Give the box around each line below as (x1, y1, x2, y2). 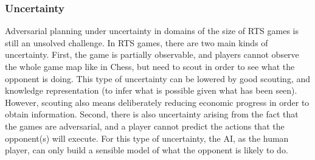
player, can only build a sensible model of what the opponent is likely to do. (5, 144, 288, 156)
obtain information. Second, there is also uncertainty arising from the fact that (5, 108, 299, 120)
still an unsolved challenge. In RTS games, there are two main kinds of (5, 36, 268, 49)
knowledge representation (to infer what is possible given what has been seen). (5, 84, 297, 97)
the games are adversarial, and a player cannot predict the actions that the (5, 119, 285, 132)
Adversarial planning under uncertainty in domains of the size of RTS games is (5, 24, 299, 37)
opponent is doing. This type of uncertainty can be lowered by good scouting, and (5, 72, 311, 85)
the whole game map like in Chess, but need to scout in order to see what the (5, 60, 295, 72)
